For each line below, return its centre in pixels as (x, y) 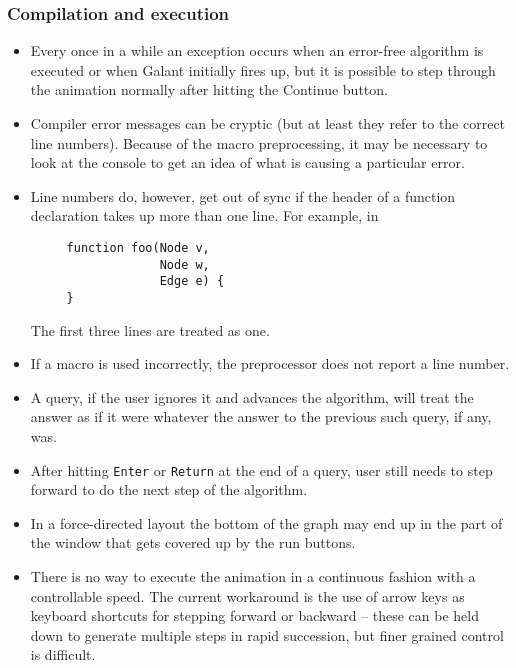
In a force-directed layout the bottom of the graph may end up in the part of (266, 522)
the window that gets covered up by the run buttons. (193, 542)
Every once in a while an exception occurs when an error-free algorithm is (257, 50)
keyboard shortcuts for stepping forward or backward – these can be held (255, 615)
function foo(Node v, (138, 247)
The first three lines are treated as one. (150, 329)
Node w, (184, 264)
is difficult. (63, 654)
